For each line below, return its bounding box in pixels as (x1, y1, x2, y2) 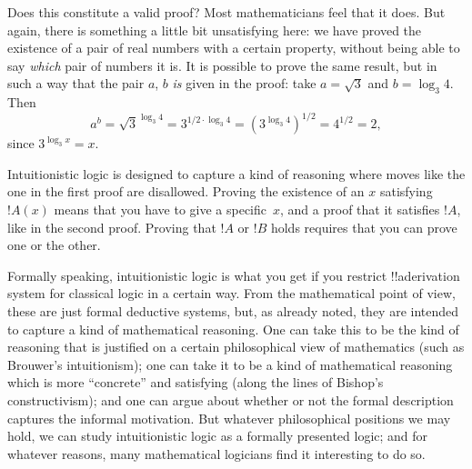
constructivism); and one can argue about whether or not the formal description (7, 390, 454, 409)
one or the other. (7, 235, 101, 254)
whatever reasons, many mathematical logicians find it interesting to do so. (7, 444, 426, 463)
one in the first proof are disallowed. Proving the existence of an (7, 182, 365, 201)
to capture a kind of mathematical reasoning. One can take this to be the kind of (7, 319, 459, 338)
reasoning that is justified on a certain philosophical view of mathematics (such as (7, 337, 465, 356)
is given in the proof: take (172, 74, 316, 93)
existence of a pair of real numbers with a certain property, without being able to (7, 38, 460, 57)
